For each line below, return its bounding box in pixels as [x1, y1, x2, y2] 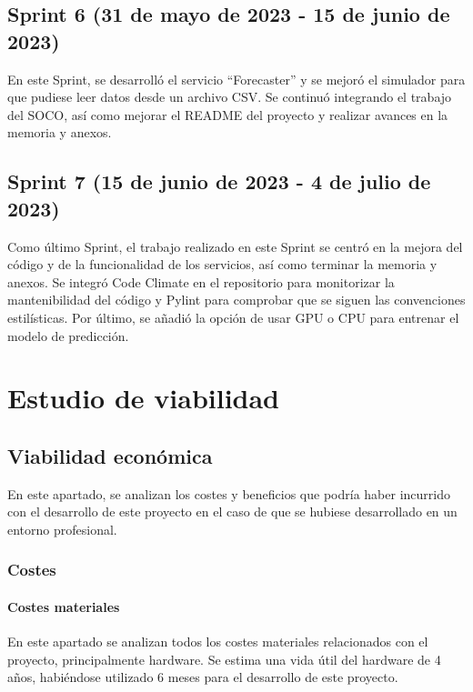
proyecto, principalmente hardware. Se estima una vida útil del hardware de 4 [7, 649, 441, 668]
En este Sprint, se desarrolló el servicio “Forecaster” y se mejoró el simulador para [7, 69, 466, 88]
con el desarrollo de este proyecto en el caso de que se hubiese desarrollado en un [7, 502, 458, 521]
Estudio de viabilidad [7, 379, 280, 416]
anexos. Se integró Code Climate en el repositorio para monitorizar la [7, 272, 395, 291]
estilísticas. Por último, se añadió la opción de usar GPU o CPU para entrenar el [7, 307, 459, 326]
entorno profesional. [7, 519, 117, 538]
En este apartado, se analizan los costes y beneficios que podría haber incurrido [7, 484, 450, 503]
